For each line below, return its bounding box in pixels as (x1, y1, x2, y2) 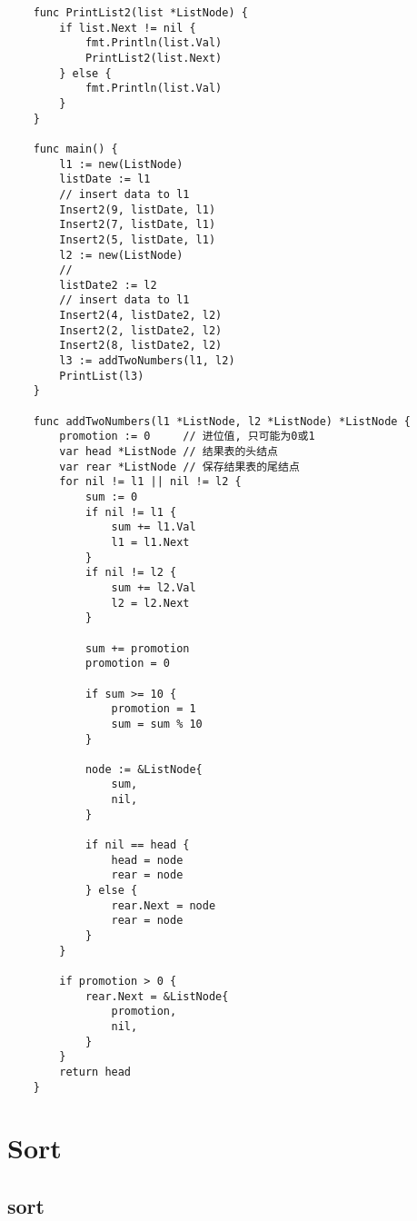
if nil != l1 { (84, 505, 177, 519)
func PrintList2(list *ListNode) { (33, 6, 248, 19)
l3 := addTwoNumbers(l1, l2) (59, 354, 235, 368)
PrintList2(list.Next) (84, 51, 223, 65)
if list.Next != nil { (59, 21, 196, 35)
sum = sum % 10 (111, 717, 203, 730)
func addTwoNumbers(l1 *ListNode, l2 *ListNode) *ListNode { (33, 414, 411, 428)
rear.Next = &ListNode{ (84, 989, 229, 1003)
